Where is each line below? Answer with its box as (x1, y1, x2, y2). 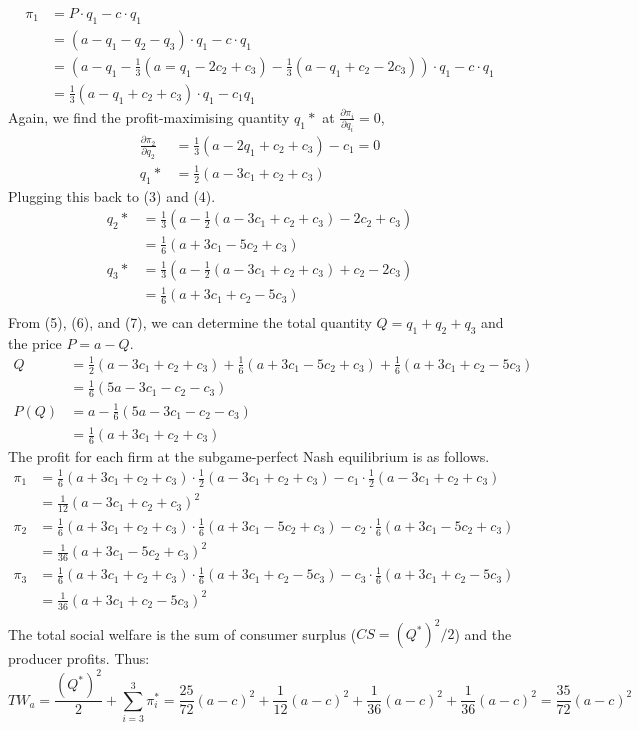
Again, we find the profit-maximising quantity (8, 106, 290, 127)
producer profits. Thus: (8, 648, 150, 669)
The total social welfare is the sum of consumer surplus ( (8, 623, 357, 644)
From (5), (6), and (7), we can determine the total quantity (8, 311, 372, 332)
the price (8, 332, 62, 353)
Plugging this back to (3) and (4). (8, 185, 216, 206)
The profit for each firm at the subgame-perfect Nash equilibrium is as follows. (8, 445, 490, 466)
